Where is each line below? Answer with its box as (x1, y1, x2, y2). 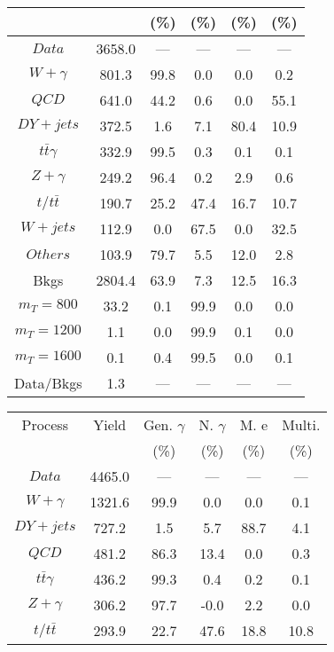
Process (21, 414, 68, 435)
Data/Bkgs (14, 373, 82, 393)
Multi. (282, 414, 321, 435)
